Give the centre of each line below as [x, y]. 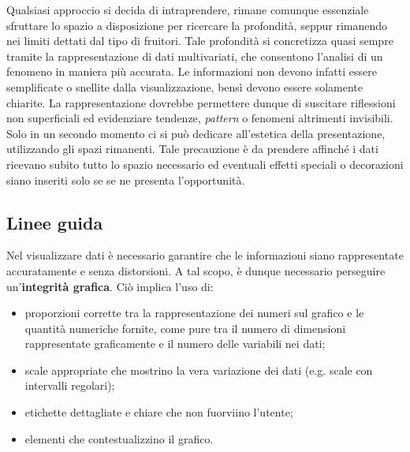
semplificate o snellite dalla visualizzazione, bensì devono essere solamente [185, 86]
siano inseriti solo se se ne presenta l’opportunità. [126, 179]
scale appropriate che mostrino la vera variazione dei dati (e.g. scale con [199, 370]
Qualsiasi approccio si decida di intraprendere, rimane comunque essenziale [188, 9]
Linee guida [55, 222]
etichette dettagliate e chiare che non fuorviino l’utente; [159, 412]
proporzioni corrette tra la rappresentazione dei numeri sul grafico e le [194, 313]
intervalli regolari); [70, 385]
